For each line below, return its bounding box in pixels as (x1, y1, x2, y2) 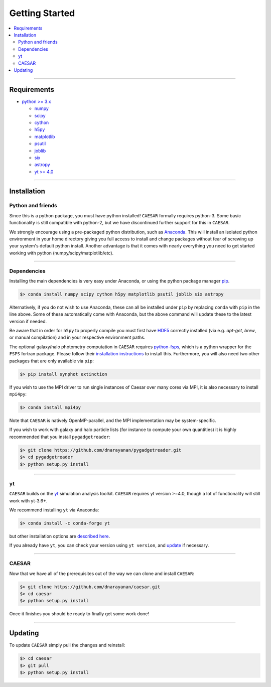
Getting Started (9, 8, 75, 19)
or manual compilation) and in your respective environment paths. (9, 334, 146, 341)
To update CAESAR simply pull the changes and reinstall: (9, 642, 125, 648)
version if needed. (9, 318, 47, 324)
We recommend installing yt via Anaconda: (9, 507, 99, 513)
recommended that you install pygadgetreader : (9, 434, 110, 440)
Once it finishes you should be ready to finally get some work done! (9, 611, 149, 617)
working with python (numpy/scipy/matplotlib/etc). (9, 250, 114, 256)
